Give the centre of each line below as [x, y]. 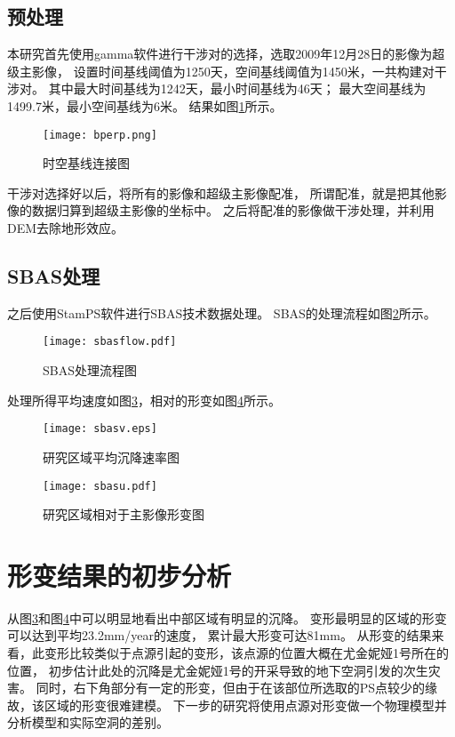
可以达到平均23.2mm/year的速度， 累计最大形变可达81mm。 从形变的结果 [220, 635]
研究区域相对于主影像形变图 [124, 514]
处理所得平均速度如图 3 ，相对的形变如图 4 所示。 [144, 400]
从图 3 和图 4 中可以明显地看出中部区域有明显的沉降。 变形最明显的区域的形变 [227, 617]
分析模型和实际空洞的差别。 [88, 722]
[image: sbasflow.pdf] [110, 342]
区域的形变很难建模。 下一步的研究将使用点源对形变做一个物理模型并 [245, 705]
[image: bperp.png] [100, 135]
